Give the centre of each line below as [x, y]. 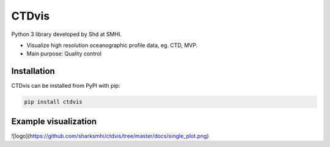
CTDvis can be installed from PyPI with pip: [66, 86]
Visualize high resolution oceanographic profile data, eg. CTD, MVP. [112, 45]
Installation [33, 71]
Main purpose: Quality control [64, 54]
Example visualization [54, 121]
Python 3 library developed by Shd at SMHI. [67, 34]
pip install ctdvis [53, 102]
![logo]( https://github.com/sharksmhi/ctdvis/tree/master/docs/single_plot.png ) [110, 136]
